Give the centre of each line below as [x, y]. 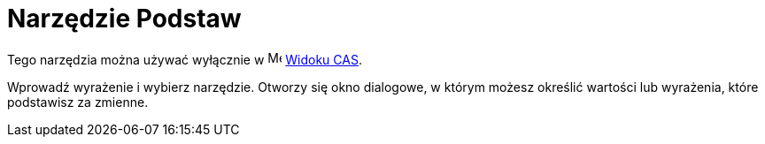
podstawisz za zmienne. [78, 102]
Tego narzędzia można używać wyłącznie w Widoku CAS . [185, 59]
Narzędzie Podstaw [124, 19]
